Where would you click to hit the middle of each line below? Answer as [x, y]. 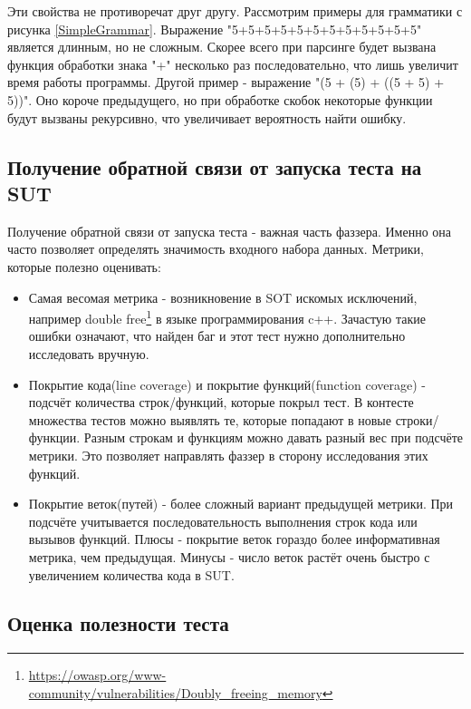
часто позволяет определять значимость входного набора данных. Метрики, [216, 249]
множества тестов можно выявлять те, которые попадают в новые [210, 419]
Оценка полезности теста [118, 623]
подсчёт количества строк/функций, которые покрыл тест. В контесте [221, 402]
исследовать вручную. [89, 353]
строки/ [417, 419]
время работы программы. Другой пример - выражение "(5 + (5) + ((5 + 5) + [226, 82]
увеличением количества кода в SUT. [131, 574]
